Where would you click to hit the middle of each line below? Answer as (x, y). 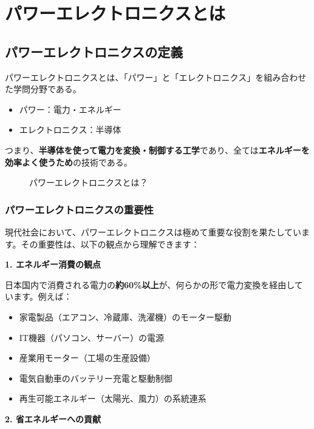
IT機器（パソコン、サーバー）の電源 (91, 337)
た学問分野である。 (43, 89)
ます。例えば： (43, 296)
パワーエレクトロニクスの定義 (94, 51)
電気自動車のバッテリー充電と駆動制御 (96, 378)
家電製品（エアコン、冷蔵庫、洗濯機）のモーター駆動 (125, 316)
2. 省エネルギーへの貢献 (53, 418)
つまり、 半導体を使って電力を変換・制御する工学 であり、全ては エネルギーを (157, 150)
